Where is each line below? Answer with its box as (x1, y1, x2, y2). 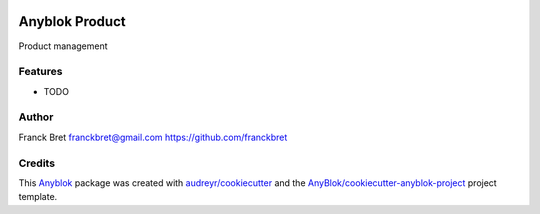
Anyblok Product (18, 13, 126, 30)
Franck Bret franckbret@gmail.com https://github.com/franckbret (18, 131, 288, 143)
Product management (18, 40, 109, 52)
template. (18, 191, 58, 203)
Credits (18, 156, 55, 170)
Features (18, 65, 63, 79)
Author (18, 110, 54, 124)
